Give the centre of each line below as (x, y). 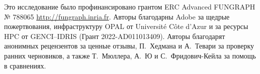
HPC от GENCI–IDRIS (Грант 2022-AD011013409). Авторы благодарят (115, 36)
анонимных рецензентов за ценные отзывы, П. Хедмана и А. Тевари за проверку (129, 46)
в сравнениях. (25, 65)
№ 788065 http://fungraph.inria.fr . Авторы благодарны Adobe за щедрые (117, 16)
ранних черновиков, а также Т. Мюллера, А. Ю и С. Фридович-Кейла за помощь (130, 55)
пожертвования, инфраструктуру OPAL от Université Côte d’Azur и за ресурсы (126, 26)
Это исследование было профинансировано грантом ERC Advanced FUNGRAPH (130, 6)
